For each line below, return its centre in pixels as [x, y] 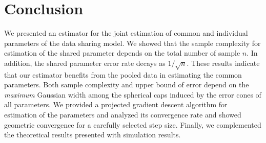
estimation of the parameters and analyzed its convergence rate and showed [123, 115]
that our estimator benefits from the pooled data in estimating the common [123, 74]
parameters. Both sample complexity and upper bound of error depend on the [127, 85]
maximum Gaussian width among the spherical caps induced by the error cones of [133, 94]
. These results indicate [223, 63]
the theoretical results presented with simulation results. [93, 135]
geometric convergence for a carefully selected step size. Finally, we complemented [133, 124]
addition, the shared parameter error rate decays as [85, 63]
